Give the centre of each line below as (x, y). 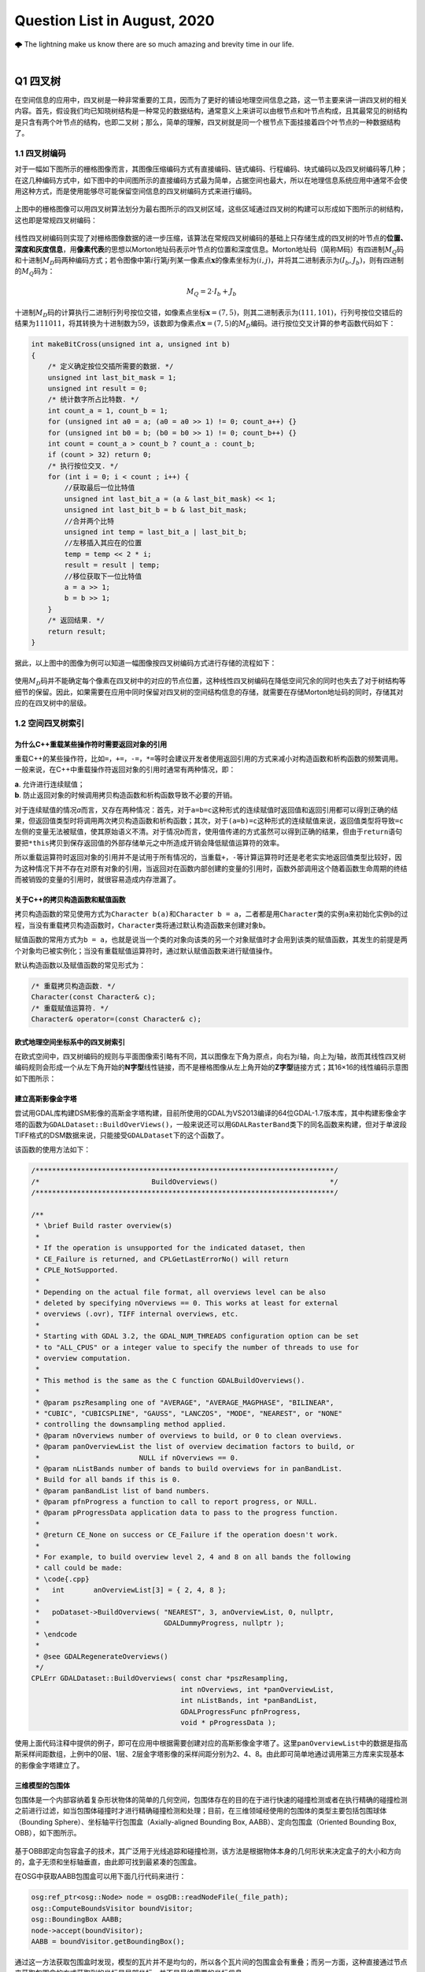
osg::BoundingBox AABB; (77, 1920)
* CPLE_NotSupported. (77, 1270)
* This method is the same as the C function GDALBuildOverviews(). (170, 1380)
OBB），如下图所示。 (48, 1833)
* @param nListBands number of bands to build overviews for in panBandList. (189, 1468)
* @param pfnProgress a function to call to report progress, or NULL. (177, 1502)
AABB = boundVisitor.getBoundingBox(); (108, 1941)
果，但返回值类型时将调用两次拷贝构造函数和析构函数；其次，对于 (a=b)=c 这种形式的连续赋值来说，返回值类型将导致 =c (209, 821)
